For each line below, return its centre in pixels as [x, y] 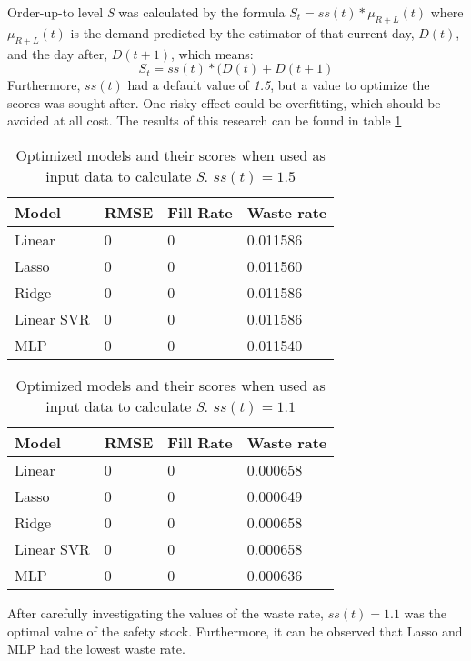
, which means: [212, 53]
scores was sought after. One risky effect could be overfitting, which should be [224, 102]
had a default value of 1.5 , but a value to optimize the [279, 85]
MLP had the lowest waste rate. [96, 649]
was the [425, 612]
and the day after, [58, 53]
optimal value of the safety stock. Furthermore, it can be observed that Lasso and [235, 631]
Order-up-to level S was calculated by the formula [146, 12]
